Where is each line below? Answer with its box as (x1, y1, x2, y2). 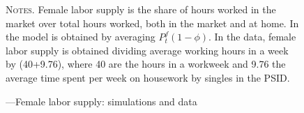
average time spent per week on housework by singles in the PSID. (6, 70, 290, 84)
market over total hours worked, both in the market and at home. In (6, 15, 299, 30)
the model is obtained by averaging (6, 29, 155, 44)
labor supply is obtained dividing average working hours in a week (6, 43, 289, 57)
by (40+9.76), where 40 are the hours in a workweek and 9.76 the (6, 56, 286, 71)
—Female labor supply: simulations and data (6, 93, 197, 108)
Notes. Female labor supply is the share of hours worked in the (6, 2, 276, 16)
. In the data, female (208, 29, 296, 44)
